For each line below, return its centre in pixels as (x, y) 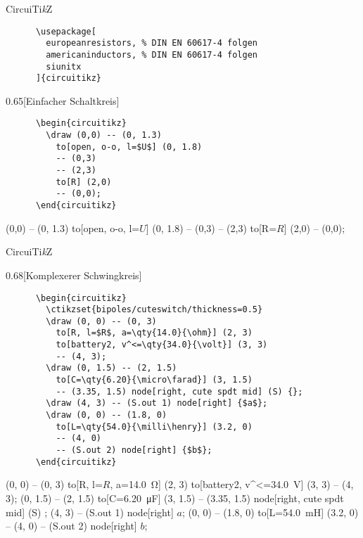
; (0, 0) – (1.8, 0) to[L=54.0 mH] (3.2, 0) (270, 512)
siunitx (64, 66)
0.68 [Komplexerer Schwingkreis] (74, 275)
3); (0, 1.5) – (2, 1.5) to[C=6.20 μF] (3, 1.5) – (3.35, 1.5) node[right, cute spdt (175, 498)
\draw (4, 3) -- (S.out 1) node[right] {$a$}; (157, 403)
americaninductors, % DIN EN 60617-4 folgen (152, 55)
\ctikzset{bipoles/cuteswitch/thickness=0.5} (154, 310)
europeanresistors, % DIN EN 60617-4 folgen (152, 43)
